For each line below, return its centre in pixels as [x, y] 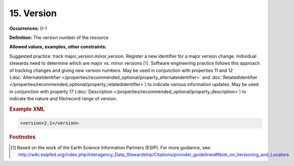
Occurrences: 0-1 [28, 28]
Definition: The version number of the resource [59, 37]
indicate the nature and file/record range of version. [63, 99]
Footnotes [23, 137]
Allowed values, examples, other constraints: [58, 47]
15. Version [33, 13]
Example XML [27, 109]
